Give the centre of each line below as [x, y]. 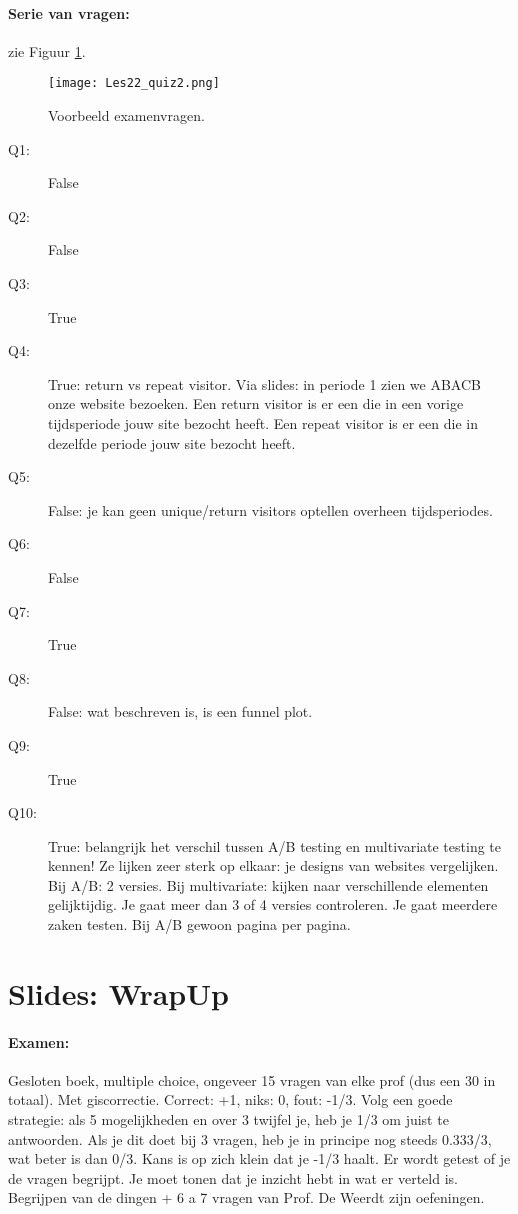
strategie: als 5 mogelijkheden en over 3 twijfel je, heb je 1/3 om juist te [228, 1119]
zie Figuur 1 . [47, 50]
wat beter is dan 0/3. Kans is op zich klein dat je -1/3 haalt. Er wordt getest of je [259, 1158]
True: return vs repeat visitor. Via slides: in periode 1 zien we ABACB [264, 383]
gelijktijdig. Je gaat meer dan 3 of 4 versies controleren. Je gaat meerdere [273, 904]
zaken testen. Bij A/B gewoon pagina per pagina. [199, 924]
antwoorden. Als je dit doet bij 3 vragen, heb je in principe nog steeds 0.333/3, [250, 1138]
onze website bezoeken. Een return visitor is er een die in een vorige [256, 403]
